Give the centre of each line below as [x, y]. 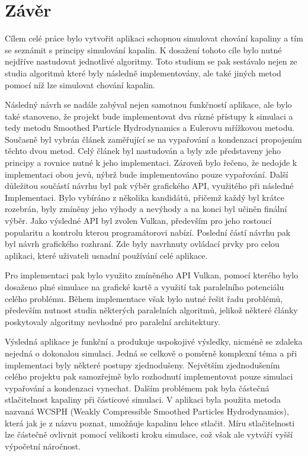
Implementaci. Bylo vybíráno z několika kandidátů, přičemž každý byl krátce [145, 197]
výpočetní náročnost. [43, 446]
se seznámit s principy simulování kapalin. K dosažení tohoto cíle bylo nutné [143, 49]
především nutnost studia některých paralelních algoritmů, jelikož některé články [151, 310]
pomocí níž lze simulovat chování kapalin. [80, 84]
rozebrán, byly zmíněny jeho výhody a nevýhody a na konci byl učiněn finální [146, 209]
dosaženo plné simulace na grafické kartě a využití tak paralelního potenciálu [145, 287]
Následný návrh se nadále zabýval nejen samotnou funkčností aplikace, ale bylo [148, 105]
